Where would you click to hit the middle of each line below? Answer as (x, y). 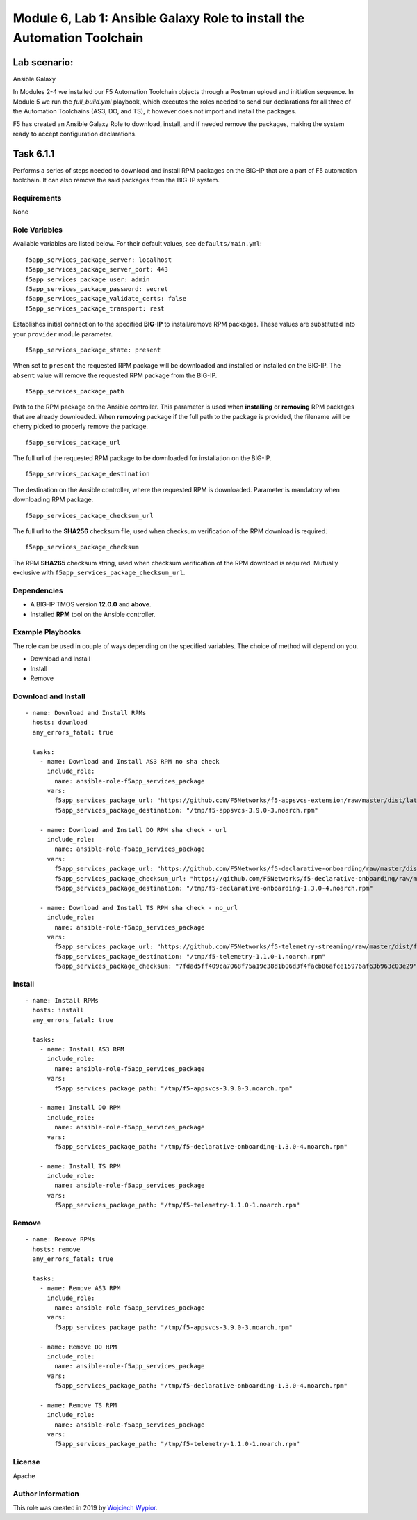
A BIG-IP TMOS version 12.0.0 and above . (91, 604)
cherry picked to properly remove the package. (81, 426)
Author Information (46, 1494)
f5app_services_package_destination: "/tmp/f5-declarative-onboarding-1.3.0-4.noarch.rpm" (214, 888)
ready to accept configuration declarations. (75, 134)
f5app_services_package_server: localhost (99, 260)
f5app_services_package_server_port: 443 (97, 269)
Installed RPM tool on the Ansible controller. (93, 614)
